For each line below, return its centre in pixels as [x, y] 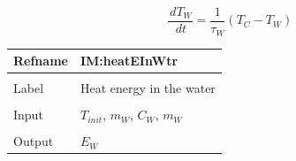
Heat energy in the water [148, 88]
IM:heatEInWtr [129, 61]
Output [34, 141]
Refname [41, 61]
